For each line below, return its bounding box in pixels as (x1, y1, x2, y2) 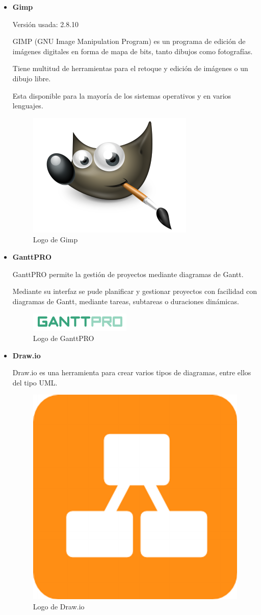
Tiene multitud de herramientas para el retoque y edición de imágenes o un (12, 63, 248, 74)
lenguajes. (12, 100, 43, 111)
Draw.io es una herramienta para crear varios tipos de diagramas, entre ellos (12, 367, 251, 378)
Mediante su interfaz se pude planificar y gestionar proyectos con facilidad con (12, 286, 257, 297)
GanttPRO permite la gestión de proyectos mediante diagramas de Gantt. (12, 268, 244, 279)
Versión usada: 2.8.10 (12, 18, 79, 29)
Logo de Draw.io (33, 601, 85, 611)
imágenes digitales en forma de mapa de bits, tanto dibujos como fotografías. (12, 45, 253, 56)
